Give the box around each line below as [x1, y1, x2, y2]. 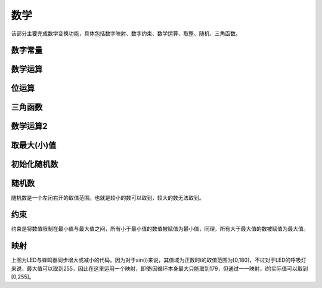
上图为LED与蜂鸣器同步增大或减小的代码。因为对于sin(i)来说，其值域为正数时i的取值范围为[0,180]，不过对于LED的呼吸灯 [11, 256, 306, 264]
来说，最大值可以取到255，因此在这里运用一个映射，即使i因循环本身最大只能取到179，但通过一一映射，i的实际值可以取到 [11, 265, 308, 272]
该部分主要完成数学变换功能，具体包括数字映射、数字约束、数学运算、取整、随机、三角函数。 [11, 30, 241, 37]
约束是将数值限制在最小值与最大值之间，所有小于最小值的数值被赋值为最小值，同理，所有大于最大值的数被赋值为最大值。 [11, 225, 309, 233]
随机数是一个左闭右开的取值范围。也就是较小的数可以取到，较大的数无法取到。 [11, 194, 205, 201]
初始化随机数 [11, 159, 58, 169]
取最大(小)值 [11, 140, 57, 150]
